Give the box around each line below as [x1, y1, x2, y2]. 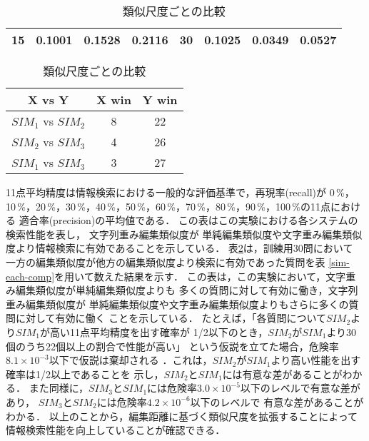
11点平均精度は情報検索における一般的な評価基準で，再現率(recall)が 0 [6, 185, 335, 199]
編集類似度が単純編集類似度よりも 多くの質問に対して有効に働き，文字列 [15, 283, 358, 298]
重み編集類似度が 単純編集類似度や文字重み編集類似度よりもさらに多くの [6, 296, 349, 311]
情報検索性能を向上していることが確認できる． [6, 422, 226, 437]
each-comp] [6, 268, 55, 283]
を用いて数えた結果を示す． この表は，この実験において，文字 [54, 268, 346, 283]
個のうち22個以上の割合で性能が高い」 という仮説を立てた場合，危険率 [6, 338, 339, 353]
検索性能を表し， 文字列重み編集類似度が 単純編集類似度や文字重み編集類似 [6, 226, 363, 241]
